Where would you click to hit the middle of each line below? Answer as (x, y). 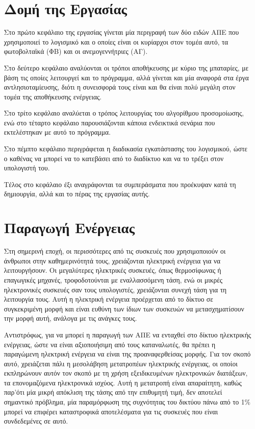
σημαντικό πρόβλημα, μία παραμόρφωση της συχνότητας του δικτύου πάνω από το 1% (127, 402)
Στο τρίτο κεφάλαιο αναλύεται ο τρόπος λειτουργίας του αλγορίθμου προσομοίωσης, (124, 113)
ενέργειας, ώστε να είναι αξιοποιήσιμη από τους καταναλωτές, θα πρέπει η (110, 344)
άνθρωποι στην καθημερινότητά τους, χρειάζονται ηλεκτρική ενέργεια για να (112, 260)
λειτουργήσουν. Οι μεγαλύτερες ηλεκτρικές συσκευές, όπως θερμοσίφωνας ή (113, 270)
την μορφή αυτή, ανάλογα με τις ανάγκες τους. (71, 318)
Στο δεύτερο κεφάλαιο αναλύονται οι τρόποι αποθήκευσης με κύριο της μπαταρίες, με (126, 67)
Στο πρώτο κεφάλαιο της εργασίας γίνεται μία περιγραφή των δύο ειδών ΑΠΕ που (122, 32)
